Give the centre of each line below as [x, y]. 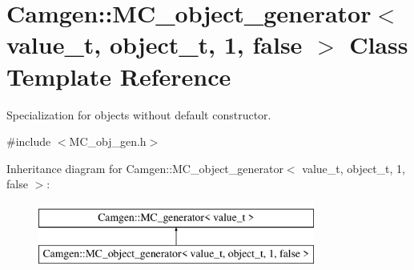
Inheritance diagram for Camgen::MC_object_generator [145, 168]
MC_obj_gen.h [108, 141]
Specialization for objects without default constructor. [139, 114]
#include [29, 141]
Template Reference [119, 76]
